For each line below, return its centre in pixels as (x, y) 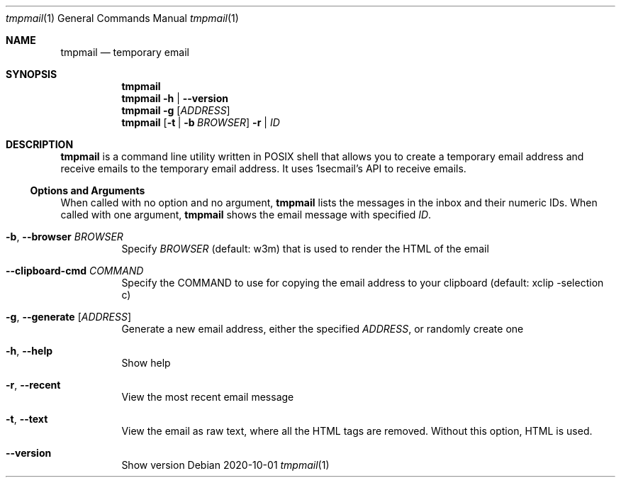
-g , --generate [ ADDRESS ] (69, 317)
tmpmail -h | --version (175, 98)
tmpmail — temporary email (125, 52)
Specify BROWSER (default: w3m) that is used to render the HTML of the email (305, 249)
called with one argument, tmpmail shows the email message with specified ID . (246, 215)
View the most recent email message (208, 397)
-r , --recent (33, 385)
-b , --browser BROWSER (65, 237)
